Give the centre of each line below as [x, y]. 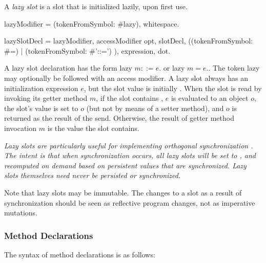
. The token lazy [234, 68]
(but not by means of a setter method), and [155, 108]
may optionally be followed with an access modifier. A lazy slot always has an [126, 78]
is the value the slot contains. [93, 128]
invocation [21, 128]
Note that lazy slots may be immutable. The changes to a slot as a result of [123, 192]
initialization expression [41, 88]
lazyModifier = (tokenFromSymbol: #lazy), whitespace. [92, 23]
